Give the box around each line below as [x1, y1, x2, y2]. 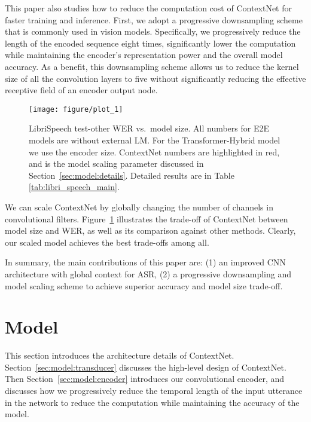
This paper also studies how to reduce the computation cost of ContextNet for [5, 2, 292, 14]
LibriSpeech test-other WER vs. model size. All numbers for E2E [29, 122, 269, 134]
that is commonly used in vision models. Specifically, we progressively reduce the [5, 25, 301, 38]
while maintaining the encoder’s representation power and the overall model [5, 48, 283, 61]
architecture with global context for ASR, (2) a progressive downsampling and [5, 267, 291, 280]
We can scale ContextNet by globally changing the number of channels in [5, 200, 273, 213]
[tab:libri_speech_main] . [29, 181, 120, 193]
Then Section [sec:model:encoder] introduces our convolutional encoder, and [5, 372, 285, 385]
